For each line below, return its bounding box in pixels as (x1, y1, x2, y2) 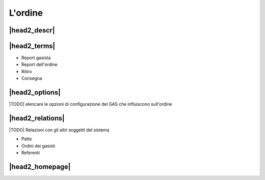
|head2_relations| (9, 114, 65, 122)
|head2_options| (9, 89, 61, 97)
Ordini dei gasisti (21, 143, 55, 149)
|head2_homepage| (9, 163, 71, 171)
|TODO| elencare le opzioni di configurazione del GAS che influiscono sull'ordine (9, 101, 172, 107)
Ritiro (21, 68, 32, 74)
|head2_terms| (9, 42, 55, 50)
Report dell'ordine (21, 61, 58, 67)
